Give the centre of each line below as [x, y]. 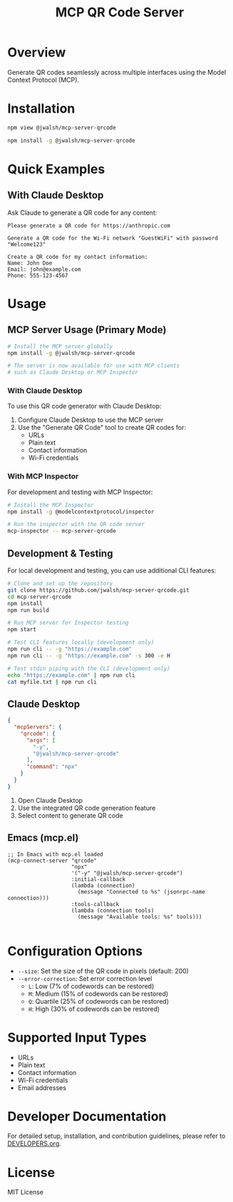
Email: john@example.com [44, 269]
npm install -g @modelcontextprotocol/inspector [81, 512]
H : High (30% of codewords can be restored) [94, 1009]
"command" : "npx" [52, 767]
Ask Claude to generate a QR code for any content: [82, 212]
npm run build [29, 610]
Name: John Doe [30, 263]
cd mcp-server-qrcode [40, 597]
